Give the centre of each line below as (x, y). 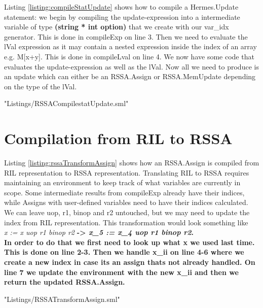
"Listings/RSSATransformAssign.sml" (62, 299)
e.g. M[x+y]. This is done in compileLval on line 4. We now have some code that (129, 56)
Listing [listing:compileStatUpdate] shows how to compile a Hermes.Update (121, 7)
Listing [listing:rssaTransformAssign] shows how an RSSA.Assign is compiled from (132, 163)
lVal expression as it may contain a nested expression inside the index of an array (130, 46)
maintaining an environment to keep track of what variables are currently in (122, 182)
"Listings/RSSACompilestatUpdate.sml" (66, 103)
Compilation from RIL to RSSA (118, 138)
